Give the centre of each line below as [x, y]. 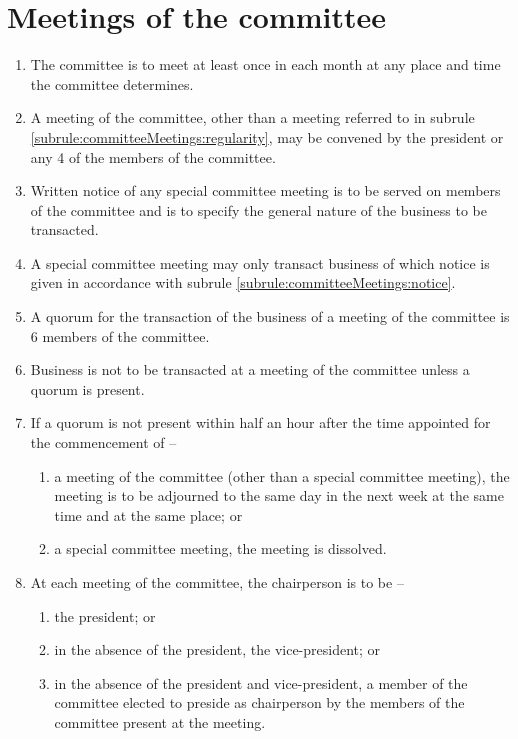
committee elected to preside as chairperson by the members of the [259, 702]
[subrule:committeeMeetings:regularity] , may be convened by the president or [267, 136]
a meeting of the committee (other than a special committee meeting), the [282, 475]
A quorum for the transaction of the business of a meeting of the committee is [270, 316]
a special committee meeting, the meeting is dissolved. [220, 548]
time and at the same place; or [148, 514]
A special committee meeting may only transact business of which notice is [260, 262]
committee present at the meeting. [160, 721]
